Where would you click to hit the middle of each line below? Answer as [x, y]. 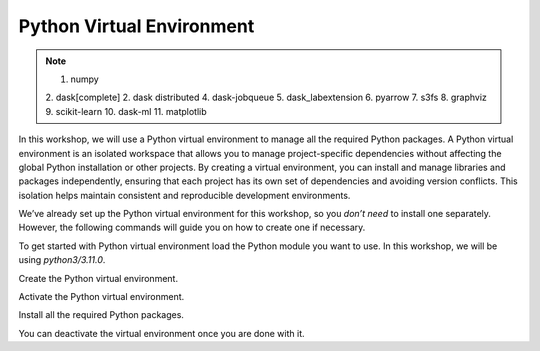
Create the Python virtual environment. [98, 278]
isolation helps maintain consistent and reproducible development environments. [184, 195]
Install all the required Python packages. [101, 315]
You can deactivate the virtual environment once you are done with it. [161, 333]
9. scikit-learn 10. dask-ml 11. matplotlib [126, 111]
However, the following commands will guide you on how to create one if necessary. [192, 227]
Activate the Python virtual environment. [101, 297]
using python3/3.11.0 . [62, 260]
